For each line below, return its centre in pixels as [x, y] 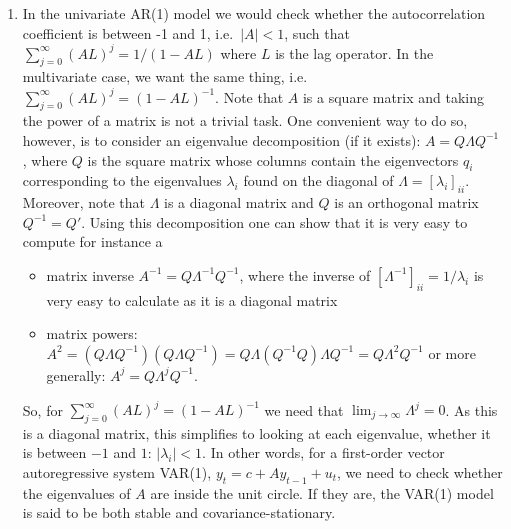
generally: [76, 374]
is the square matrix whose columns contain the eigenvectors [273, 159]
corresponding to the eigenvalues [122, 180]
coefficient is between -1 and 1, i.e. [128, 32]
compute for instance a [92, 241]
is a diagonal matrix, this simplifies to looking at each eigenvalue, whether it [256, 432]
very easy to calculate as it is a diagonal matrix [192, 299]
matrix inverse [90, 274]
